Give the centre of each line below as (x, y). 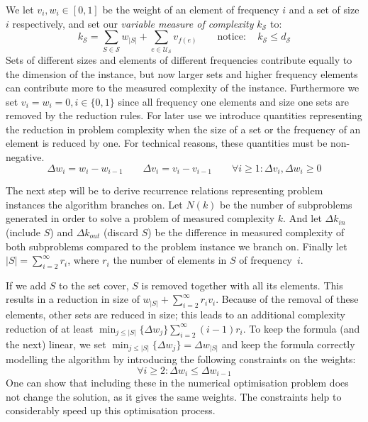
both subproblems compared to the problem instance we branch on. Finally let (177, 246)
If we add (26, 285)
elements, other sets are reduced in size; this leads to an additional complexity (175, 315)
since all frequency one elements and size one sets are (233, 101)
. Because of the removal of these (287, 299)
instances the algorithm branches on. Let (94, 204)
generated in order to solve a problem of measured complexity (140, 218)
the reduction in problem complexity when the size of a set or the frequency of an (183, 129)
